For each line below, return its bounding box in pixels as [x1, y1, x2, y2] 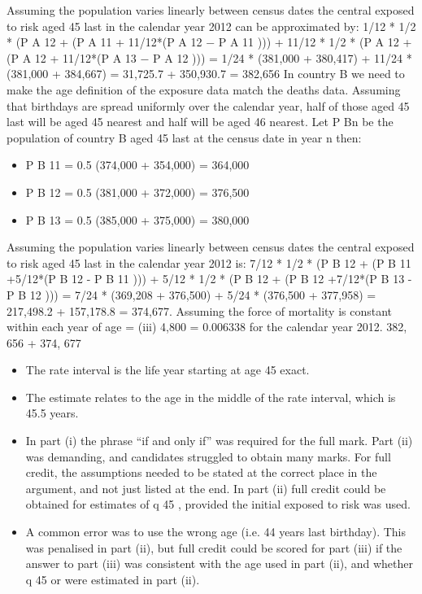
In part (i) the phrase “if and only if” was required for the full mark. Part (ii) [25, 432, 413, 449]
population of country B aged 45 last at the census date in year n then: [7, 129, 362, 146]
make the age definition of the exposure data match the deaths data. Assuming [7, 81, 401, 98]
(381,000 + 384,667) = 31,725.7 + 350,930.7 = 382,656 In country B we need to [7, 65, 405, 82]
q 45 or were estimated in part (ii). [25, 570, 200, 587]
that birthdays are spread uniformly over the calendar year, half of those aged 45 [7, 97, 410, 114]
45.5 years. [25, 404, 79, 421]
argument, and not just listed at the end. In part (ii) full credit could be [25, 479, 386, 496]
